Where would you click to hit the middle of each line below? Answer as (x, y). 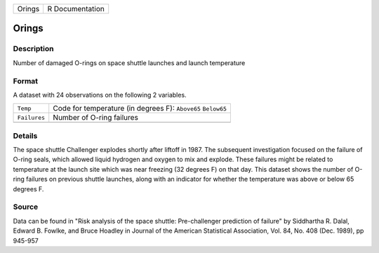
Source (26, 207)
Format (26, 81)
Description (33, 49)
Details (25, 135)
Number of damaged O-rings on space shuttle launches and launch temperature (129, 62)
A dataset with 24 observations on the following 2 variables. (100, 95)
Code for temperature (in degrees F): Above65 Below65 (140, 109)
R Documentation (76, 9)
